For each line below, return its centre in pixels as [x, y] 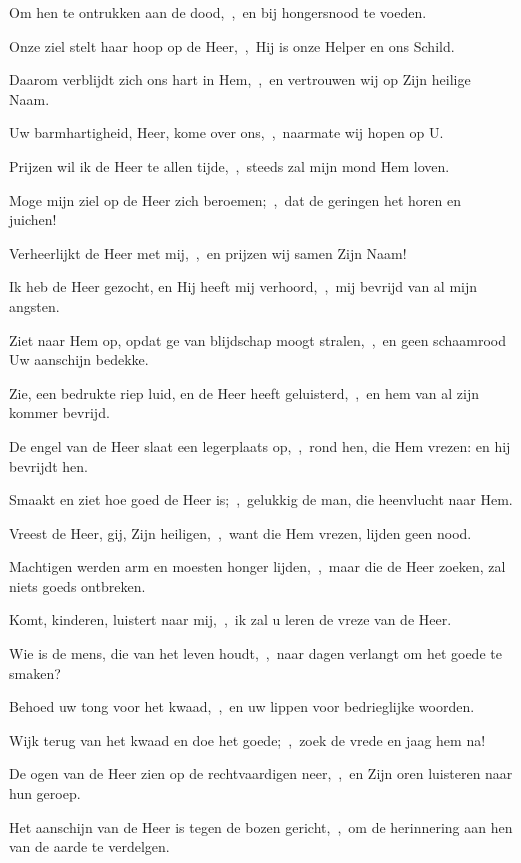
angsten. [34, 305]
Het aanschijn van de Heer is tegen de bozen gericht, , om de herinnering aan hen [261, 826]
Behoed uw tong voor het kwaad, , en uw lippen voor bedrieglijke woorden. [242, 706]
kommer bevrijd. [59, 412]
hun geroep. [45, 793]
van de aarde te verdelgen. [89, 846]
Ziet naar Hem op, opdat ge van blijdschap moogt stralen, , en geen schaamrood [257, 339]
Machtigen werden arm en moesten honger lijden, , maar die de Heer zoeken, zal [257, 566]
